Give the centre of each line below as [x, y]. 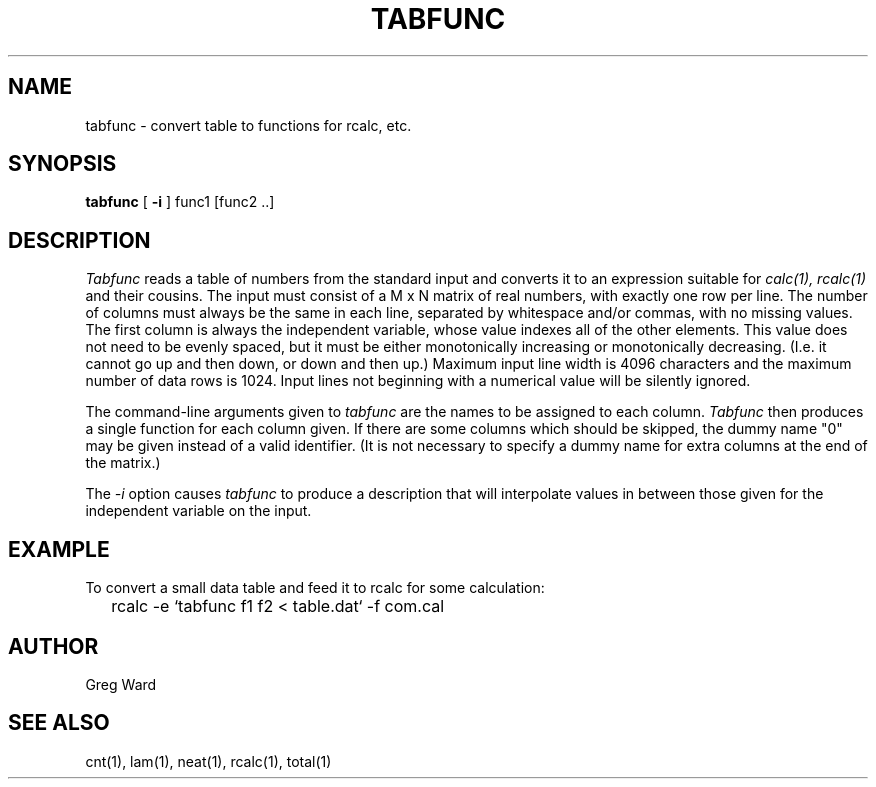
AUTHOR [53, 646]
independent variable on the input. [198, 511]
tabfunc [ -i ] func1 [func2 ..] [180, 202]
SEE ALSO [59, 723]
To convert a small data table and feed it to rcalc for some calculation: [315, 588]
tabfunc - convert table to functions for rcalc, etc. [248, 125]
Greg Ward [121, 684]
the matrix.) [123, 463]
